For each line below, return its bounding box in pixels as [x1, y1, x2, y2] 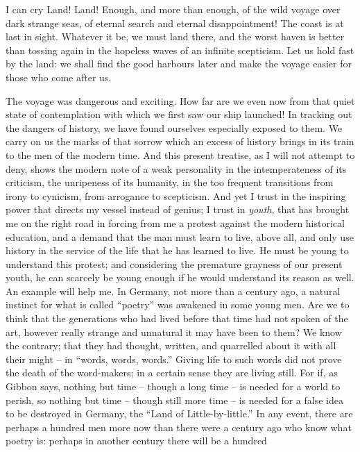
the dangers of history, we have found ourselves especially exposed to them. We [6, 120, 343, 135]
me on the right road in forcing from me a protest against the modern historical [6, 215, 345, 230]
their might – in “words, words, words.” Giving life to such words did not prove [6, 351, 342, 366]
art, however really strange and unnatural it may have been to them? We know [6, 324, 342, 339]
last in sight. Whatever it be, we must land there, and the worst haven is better [6, 29, 345, 44]
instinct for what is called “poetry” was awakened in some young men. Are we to [6, 297, 350, 312]
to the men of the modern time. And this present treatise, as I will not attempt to [6, 147, 355, 162]
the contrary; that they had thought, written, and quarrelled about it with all [6, 338, 336, 353]
